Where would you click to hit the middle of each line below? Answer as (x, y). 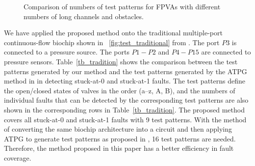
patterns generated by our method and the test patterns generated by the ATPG (126, 71)
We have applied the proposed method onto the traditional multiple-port (113, 33)
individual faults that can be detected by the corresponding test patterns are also (126, 100)
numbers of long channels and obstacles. (84, 16)
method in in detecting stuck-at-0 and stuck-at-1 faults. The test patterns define (125, 81)
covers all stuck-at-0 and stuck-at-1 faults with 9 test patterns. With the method (125, 119)
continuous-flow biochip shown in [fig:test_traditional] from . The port (112, 42)
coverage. (18, 157)
